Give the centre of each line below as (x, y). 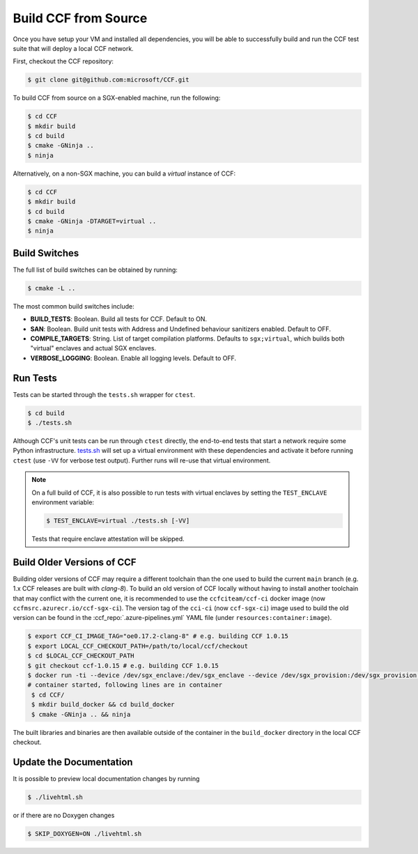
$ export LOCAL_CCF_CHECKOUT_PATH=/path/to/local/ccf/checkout (138, 646)
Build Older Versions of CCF (75, 562)
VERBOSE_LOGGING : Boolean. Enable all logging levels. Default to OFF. (133, 358)
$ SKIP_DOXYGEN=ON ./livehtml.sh (85, 833)
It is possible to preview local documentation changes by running (106, 778)
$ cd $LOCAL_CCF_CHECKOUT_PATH (81, 656)
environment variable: (63, 502)
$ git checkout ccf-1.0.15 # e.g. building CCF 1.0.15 (123, 666)
